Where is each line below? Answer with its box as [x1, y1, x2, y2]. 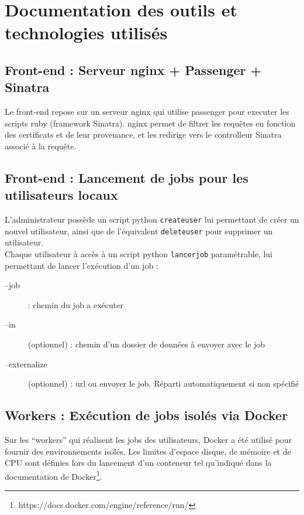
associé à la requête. [5, 139, 77, 152]
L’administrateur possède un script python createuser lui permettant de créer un [5, 213, 299, 226]
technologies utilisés [5, 21, 168, 45]
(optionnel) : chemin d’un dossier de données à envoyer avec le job [28, 338, 265, 350]
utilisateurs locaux [5, 186, 118, 204]
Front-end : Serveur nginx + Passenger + [5, 60, 262, 79]
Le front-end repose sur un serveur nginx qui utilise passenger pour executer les [5, 105, 289, 118]
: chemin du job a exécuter [28, 298, 123, 311]
